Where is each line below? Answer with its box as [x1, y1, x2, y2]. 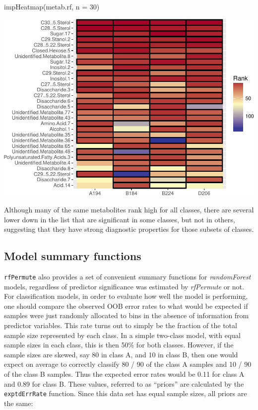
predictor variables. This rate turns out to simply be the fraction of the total [4, 320, 237, 331]
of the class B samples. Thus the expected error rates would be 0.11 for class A [4, 369, 245, 379]
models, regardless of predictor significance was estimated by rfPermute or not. [4, 281, 244, 291]
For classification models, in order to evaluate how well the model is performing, [4, 291, 248, 301]
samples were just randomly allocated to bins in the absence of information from [4, 310, 249, 321]
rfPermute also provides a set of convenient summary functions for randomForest [4, 272, 251, 282]
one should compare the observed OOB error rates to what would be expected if [4, 300, 248, 311]
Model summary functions [4, 248, 141, 264]
